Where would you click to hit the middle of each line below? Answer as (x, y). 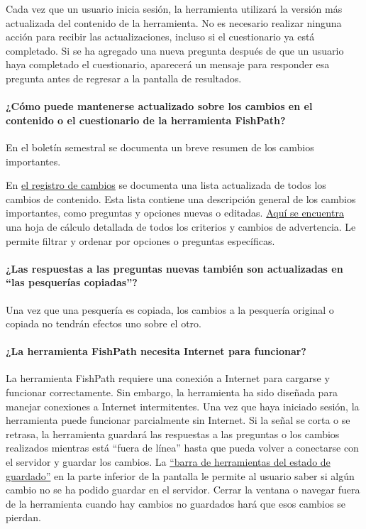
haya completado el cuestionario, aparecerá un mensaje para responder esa (168, 64)
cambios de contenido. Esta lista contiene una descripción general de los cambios (181, 198)
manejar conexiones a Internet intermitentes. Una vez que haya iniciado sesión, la (183, 406)
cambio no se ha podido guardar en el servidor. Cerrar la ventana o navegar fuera (183, 490)
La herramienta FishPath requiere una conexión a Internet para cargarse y (168, 378)
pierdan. (23, 517)
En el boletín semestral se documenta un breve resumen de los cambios (160, 147)
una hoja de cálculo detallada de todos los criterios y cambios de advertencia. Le (181, 226)
